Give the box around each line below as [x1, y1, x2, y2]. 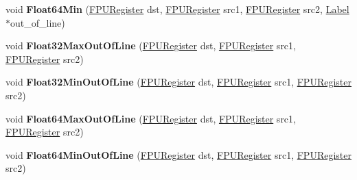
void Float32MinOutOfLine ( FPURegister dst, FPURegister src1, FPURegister [5, 75, 352, 89]
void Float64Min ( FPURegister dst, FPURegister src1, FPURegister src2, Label [5, 2, 349, 16]
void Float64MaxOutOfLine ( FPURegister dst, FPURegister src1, [5, 111, 296, 125]
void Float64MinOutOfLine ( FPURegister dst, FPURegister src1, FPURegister [5, 147, 352, 162]
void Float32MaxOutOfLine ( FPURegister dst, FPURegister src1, [5, 38, 296, 53]
